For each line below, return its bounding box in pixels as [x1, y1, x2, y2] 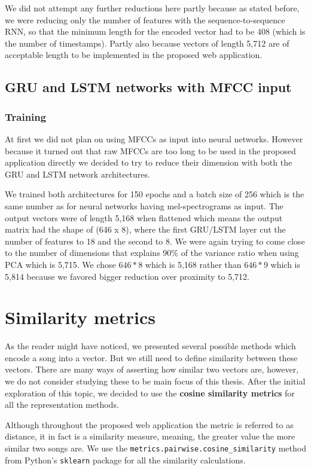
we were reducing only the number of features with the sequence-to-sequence [5, 13, 285, 26]
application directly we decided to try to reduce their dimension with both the [5, 156, 292, 169]
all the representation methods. [5, 398, 119, 411]
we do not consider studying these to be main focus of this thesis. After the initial [5, 375, 306, 387]
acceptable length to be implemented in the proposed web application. [5, 48, 263, 61]
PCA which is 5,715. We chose [5, 258, 116, 270]
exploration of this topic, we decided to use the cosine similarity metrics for [5, 386, 295, 399]
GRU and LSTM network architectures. [5, 167, 150, 180]
